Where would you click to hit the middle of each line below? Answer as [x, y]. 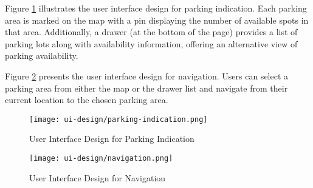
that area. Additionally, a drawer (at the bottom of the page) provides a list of [151, 32]
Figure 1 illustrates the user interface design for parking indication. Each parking [156, 8]
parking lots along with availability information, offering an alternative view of [151, 43]
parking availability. [42, 55]
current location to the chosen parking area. [87, 100]
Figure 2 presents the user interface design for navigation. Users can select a [147, 76]
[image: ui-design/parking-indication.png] [119, 119]
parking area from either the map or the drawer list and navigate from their [146, 88]
